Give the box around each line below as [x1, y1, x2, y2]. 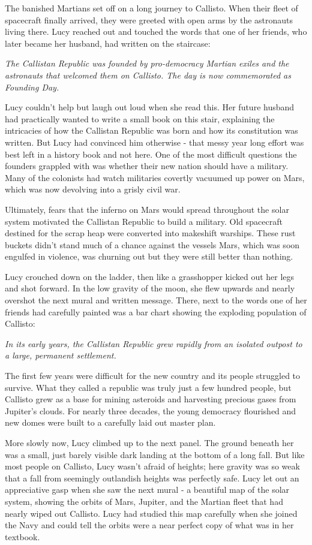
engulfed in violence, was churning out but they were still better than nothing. [5, 250, 293, 263]
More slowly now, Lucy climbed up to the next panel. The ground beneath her [5, 436, 294, 448]
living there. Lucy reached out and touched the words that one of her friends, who [5, 25, 307, 38]
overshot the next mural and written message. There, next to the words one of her [5, 294, 307, 306]
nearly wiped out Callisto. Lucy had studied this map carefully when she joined [5, 507, 298, 519]
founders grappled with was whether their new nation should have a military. [5, 159, 289, 172]
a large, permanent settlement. [5, 349, 116, 362]
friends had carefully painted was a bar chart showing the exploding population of [5, 305, 307, 318]
